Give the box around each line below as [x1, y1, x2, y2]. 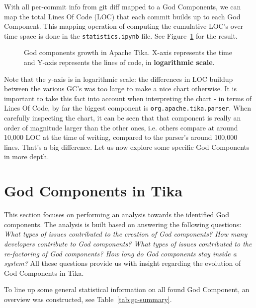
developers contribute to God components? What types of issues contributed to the [4, 238, 252, 248]
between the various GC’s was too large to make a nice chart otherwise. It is [4, 83, 237, 94]
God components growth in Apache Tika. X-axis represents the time [24, 47, 232, 58]
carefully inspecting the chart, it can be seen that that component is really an [4, 113, 241, 123]
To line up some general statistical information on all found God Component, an [4, 284, 250, 295]
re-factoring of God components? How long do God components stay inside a [4, 248, 237, 258]
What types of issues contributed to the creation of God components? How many [4, 229, 248, 239]
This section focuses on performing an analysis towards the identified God [4, 209, 230, 220]
